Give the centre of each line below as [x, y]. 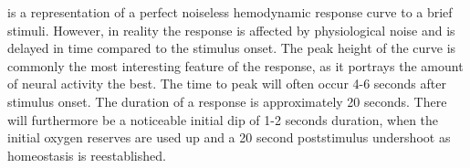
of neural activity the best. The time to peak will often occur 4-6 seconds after [227, 84]
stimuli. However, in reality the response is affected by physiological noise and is [231, 30]
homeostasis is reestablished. [87, 155]
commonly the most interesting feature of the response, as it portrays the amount [235, 65]
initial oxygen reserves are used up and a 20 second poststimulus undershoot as [229, 137]
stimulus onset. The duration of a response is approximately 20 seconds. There [227, 101]
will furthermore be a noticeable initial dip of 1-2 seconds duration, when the [223, 119]
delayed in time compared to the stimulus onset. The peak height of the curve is [232, 48]
